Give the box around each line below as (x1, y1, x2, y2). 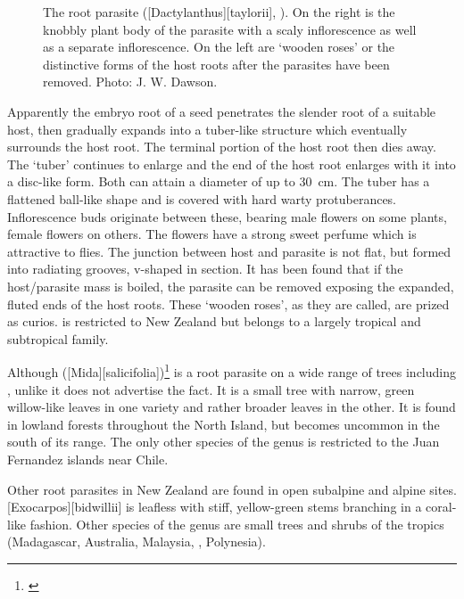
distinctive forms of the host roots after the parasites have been (43, 54, 390, 73)
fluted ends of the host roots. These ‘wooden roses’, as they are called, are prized (7, 294, 450, 313)
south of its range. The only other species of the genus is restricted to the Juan (7, 432, 440, 451)
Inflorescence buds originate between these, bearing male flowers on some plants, (7, 207, 447, 226)
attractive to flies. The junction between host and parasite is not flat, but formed (7, 242, 452, 260)
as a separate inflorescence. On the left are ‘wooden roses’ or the (43, 37, 395, 56)
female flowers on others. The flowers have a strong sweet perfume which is (7, 225, 417, 243)
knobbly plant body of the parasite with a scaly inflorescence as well (43, 20, 417, 38)
